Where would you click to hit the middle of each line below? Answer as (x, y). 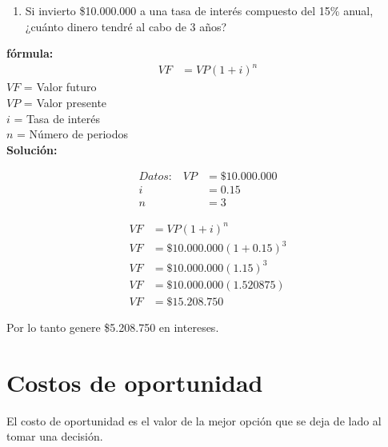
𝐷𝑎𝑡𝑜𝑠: (155, 177)
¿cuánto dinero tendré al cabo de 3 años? (126, 26)
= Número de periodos (73, 134)
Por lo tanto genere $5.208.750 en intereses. (113, 327)
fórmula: (30, 53)
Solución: (32, 149)
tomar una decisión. (55, 436)
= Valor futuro (60, 87)
